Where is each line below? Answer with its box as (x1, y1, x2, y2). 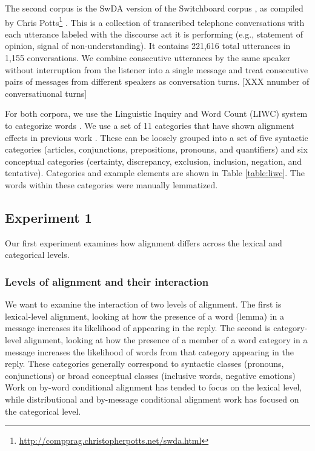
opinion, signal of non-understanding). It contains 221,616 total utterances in (5, 39, 291, 52)
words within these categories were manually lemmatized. (5, 178, 218, 191)
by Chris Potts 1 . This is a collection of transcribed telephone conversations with (5, 14, 305, 28)
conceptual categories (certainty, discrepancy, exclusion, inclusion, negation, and (5, 154, 302, 167)
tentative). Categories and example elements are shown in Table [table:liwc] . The (5, 166, 305, 179)
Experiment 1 (5, 208, 92, 226)
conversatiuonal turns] (5, 87, 87, 99)
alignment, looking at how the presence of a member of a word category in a (24, 333, 308, 346)
